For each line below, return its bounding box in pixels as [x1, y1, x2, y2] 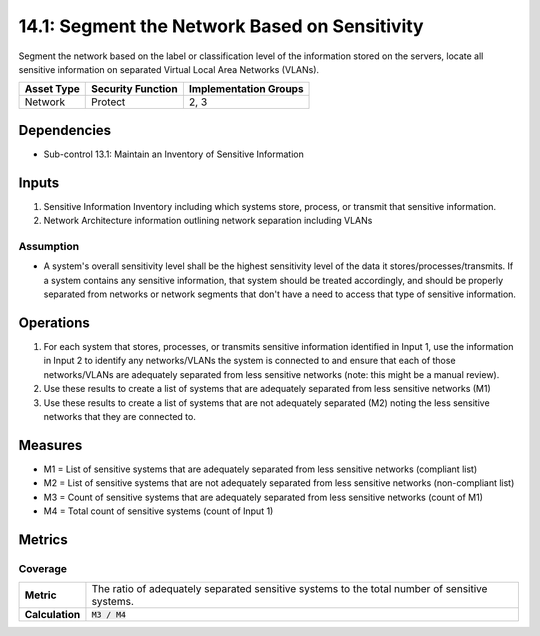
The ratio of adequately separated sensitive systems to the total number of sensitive [91, 582, 488, 596]
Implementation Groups [188, 82, 304, 96]
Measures [18, 436, 83, 454]
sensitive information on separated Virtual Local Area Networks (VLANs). [18, 63, 320, 75]
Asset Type [24, 82, 80, 96]
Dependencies [18, 121, 112, 139]
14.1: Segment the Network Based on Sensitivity [18, 15, 424, 37]
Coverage [18, 561, 68, 575]
